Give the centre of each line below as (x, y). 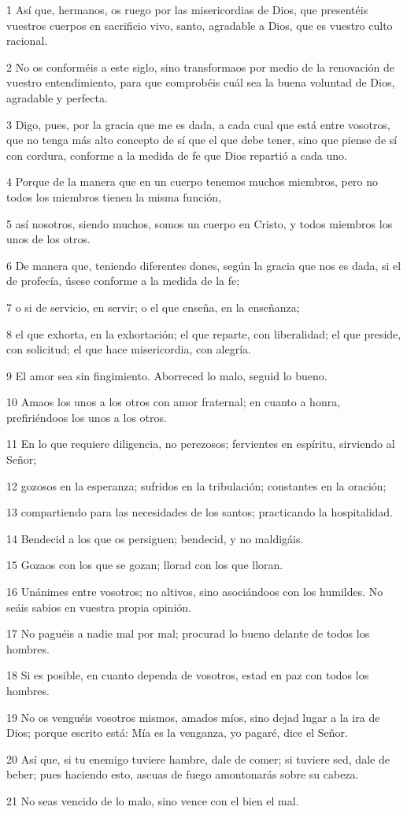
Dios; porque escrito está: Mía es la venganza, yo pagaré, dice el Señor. (177, 733)
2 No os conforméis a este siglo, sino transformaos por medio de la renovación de (201, 67)
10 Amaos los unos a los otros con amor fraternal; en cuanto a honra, (174, 402)
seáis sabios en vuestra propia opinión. (99, 607)
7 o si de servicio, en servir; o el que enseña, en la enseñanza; (153, 307)
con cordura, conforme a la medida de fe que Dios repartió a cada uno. (177, 155)
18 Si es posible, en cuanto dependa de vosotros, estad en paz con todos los (188, 675)
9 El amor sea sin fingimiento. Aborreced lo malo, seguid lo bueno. (167, 375)
